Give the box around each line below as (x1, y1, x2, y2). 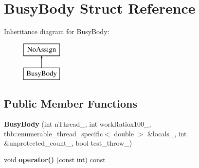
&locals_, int (147, 128, 187, 138)
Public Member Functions (4, 96, 137, 111)
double (114, 128, 134, 138)
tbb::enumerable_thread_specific (4, 128, 103, 138)
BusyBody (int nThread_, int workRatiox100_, (4, 119, 151, 129)
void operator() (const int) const (4, 154, 106, 164)
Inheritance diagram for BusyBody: (4, 26, 109, 37)
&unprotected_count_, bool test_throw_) (4, 138, 132, 148)
